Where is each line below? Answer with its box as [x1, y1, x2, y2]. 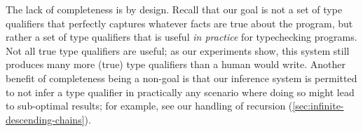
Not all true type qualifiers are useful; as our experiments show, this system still [6, 43, 350, 58]
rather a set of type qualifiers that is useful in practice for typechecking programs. [6, 29, 357, 44]
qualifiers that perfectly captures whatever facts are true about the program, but [6, 15, 353, 30]
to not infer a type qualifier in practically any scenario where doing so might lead [6, 84, 355, 99]
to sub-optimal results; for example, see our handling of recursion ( [6, 98, 293, 113]
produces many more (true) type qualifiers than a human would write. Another [6, 57, 345, 72]
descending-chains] [6, 112, 85, 126]
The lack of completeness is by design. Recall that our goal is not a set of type [6, 2, 343, 16]
